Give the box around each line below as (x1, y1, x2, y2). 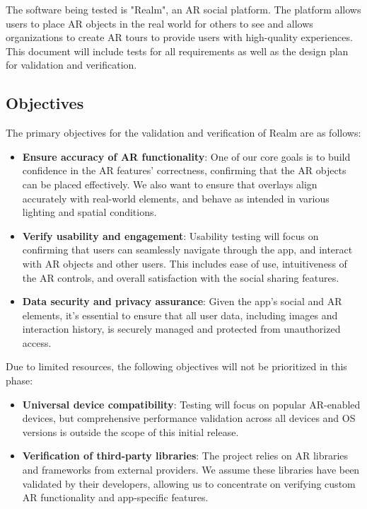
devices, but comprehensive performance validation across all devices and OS (22, 411, 356, 425)
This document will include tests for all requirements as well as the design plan (6, 43, 349, 58)
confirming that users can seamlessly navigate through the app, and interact (22, 242, 353, 257)
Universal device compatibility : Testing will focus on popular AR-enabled (22, 396, 361, 411)
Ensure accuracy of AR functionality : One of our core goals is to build (22, 149, 351, 164)
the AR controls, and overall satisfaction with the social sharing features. (22, 270, 339, 285)
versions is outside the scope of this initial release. (22, 424, 239, 439)
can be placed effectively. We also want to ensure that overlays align (22, 176, 318, 191)
